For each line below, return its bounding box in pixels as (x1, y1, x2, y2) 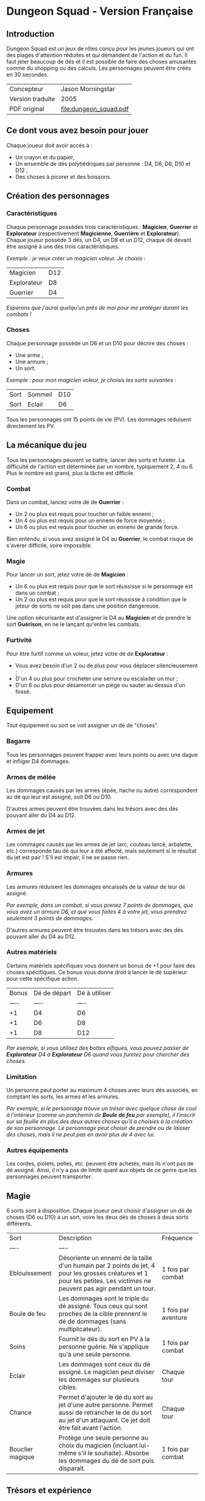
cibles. (59, 1383, 77, 1391)
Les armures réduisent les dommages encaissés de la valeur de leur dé (6, 883, 186, 890)
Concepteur (9, 85, 44, 93)
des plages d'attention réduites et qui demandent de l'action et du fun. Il (6, 51, 188, 59)
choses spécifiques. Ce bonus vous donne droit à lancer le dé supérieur (6, 968, 188, 976)
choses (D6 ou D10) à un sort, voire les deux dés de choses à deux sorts (6, 1214, 189, 1221)
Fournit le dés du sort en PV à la (59, 1335, 150, 1344)
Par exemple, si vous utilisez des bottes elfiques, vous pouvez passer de (6, 1044, 189, 1051)
